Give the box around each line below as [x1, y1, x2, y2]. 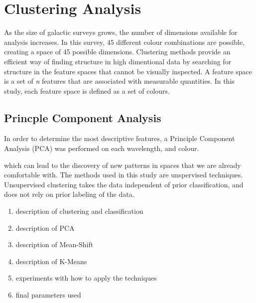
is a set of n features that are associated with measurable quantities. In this [4, 76, 235, 86]
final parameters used [15, 290, 81, 300]
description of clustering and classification [15, 206, 143, 216]
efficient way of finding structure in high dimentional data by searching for [4, 56, 232, 66]
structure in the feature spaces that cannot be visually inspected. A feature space [4, 66, 252, 76]
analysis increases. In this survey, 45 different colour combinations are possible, [4, 36, 245, 47]
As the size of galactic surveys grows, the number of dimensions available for [4, 27, 238, 37]
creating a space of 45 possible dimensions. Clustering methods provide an [4, 46, 231, 57]
